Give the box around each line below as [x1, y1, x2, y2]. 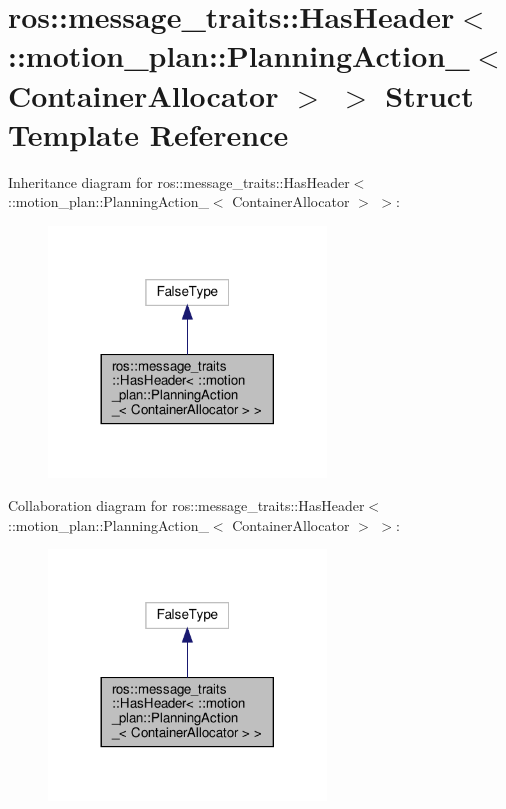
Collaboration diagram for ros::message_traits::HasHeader [8, 495, 365, 516]
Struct [385, 74, 474, 115]
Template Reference [8, 113, 289, 154]
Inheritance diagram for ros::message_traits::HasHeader [8, 171, 350, 192]
